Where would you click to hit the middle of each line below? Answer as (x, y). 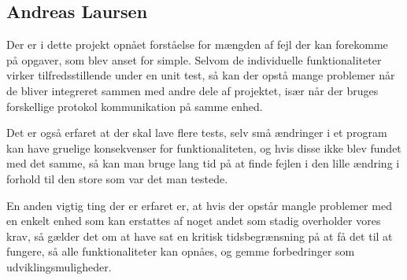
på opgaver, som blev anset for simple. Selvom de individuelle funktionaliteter (194, 59)
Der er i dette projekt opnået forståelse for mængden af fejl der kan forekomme (197, 44)
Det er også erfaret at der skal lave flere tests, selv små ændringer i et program (197, 133)
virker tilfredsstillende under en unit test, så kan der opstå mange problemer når (201, 75)
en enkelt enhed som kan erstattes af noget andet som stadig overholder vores (194, 221)
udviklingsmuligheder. (59, 266)
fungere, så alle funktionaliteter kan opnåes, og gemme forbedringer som (181, 251)
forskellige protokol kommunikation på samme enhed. (135, 106)
